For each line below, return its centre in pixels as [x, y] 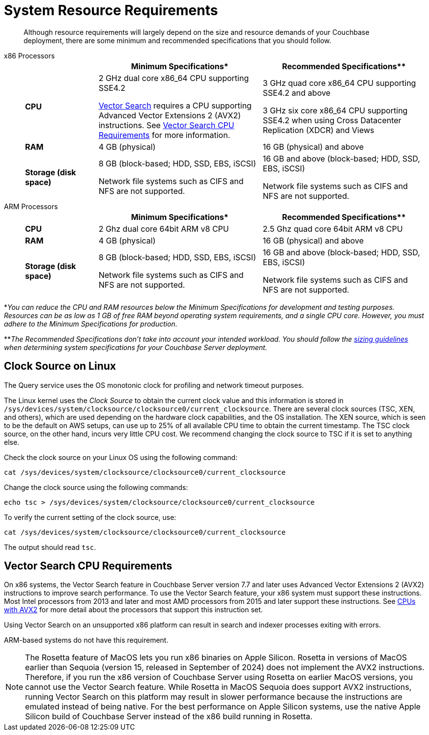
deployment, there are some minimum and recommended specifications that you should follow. [178, 40]
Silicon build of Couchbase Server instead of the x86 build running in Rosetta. [169, 717]
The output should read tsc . [50, 547]
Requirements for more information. [164, 135]
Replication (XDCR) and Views [318, 130]
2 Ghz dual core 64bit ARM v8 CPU [164, 229]
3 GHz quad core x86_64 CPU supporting [339, 83]
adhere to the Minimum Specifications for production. [91, 324]
